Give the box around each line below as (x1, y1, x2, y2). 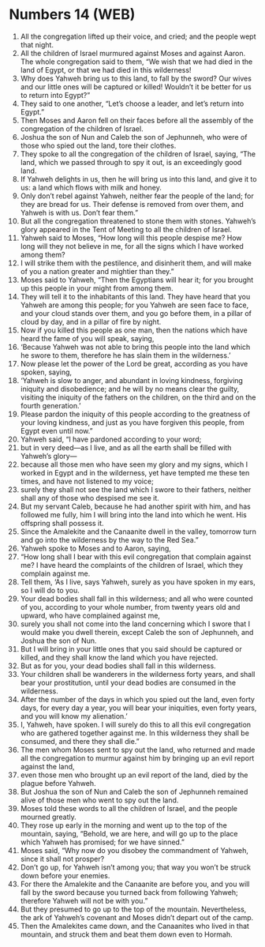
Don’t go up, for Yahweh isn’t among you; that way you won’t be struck (20, 862, 252, 872)
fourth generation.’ (20, 400, 81, 410)
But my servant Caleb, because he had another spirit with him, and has (20, 502, 251, 511)
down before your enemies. (20, 870, 110, 880)
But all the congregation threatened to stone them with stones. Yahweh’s (20, 216, 256, 226)
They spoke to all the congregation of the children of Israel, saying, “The (20, 148, 256, 159)
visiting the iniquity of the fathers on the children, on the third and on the (20, 393, 256, 402)
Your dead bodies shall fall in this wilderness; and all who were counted (20, 594, 253, 603)
